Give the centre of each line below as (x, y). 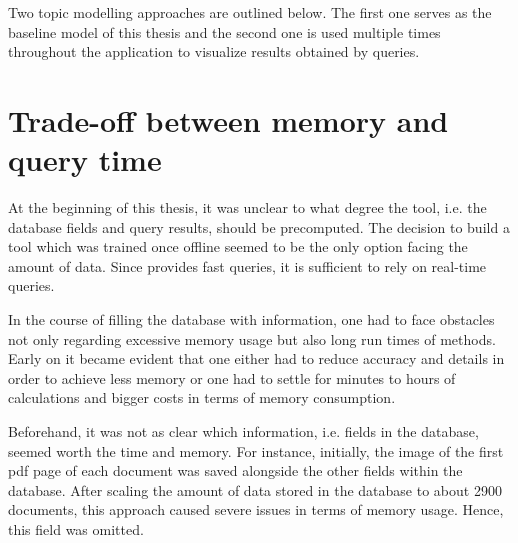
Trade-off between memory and (228, 119)
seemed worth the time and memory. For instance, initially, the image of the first (256, 450)
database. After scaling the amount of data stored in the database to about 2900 (255, 489)
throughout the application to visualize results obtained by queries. (214, 51)
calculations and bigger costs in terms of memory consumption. (202, 397)
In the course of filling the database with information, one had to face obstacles (251, 319)
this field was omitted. (76, 529)
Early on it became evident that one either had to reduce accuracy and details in (256, 358)
